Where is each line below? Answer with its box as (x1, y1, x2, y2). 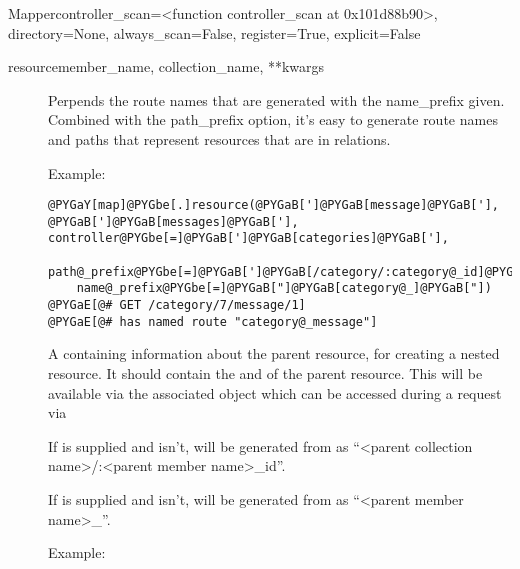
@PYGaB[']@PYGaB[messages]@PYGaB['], (48, 214, 299, 229)
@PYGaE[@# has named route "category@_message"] (48, 314, 378, 329)
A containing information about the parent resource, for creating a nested (48, 343, 500, 364)
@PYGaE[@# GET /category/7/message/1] (48, 298, 306, 313)
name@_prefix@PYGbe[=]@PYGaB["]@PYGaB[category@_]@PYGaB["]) (76, 281, 492, 296)
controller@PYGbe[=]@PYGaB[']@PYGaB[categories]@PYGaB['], (48, 231, 449, 246)
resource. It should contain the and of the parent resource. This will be (48, 363, 483, 383)
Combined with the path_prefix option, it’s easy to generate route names (48, 109, 498, 130)
